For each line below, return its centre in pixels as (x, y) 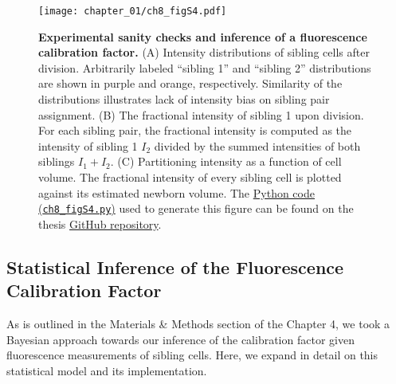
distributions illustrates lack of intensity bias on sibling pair (184, 99)
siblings (57, 161)
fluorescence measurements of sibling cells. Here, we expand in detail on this (192, 355)
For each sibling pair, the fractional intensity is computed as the (195, 130)
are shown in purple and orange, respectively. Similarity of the (190, 83)
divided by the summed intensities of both (257, 145)
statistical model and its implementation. (107, 370)
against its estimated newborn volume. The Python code (176, 192)
